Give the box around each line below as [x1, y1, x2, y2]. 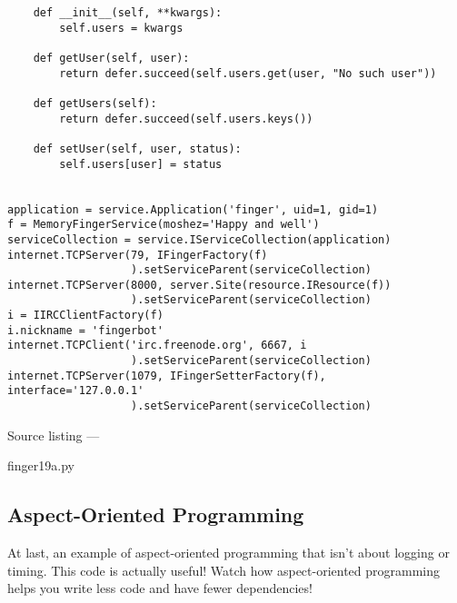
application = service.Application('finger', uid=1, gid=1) [7, 203, 379, 216]
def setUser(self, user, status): [33, 142, 242, 155]
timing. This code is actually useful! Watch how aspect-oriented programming [7, 560, 441, 579]
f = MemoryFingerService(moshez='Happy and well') [7, 218, 320, 232]
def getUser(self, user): [33, 51, 190, 64]
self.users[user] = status [59, 157, 223, 171]
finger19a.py [7, 456, 75, 475]
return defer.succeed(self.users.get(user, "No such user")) [59, 66, 437, 80]
